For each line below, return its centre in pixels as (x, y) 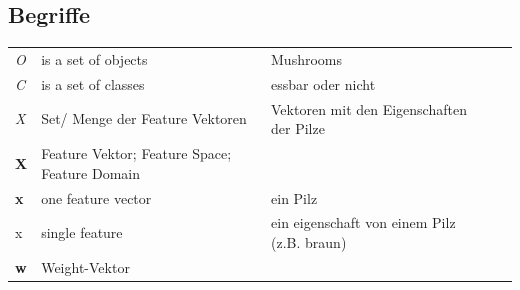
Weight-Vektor (85, 266)
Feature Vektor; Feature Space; (136, 153)
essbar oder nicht (323, 83)
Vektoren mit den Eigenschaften (369, 108)
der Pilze (298, 128)
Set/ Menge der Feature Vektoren (144, 118)
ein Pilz (294, 197)
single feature (82, 232)
